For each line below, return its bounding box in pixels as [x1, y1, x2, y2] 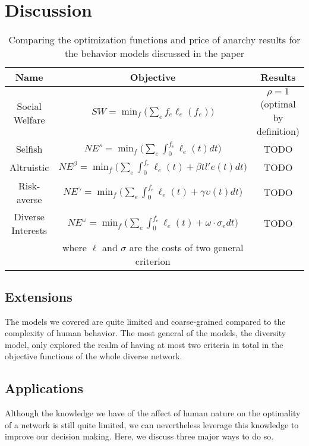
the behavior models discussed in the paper [64, 46, 245, 61]
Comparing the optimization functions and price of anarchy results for [8, 33, 301, 47]
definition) [257, 124, 300, 138]
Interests [11, 223, 48, 237]
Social [17, 99, 42, 113]
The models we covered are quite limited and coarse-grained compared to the [5, 315, 286, 327]
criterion [135, 254, 171, 268]
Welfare [13, 113, 45, 127]
